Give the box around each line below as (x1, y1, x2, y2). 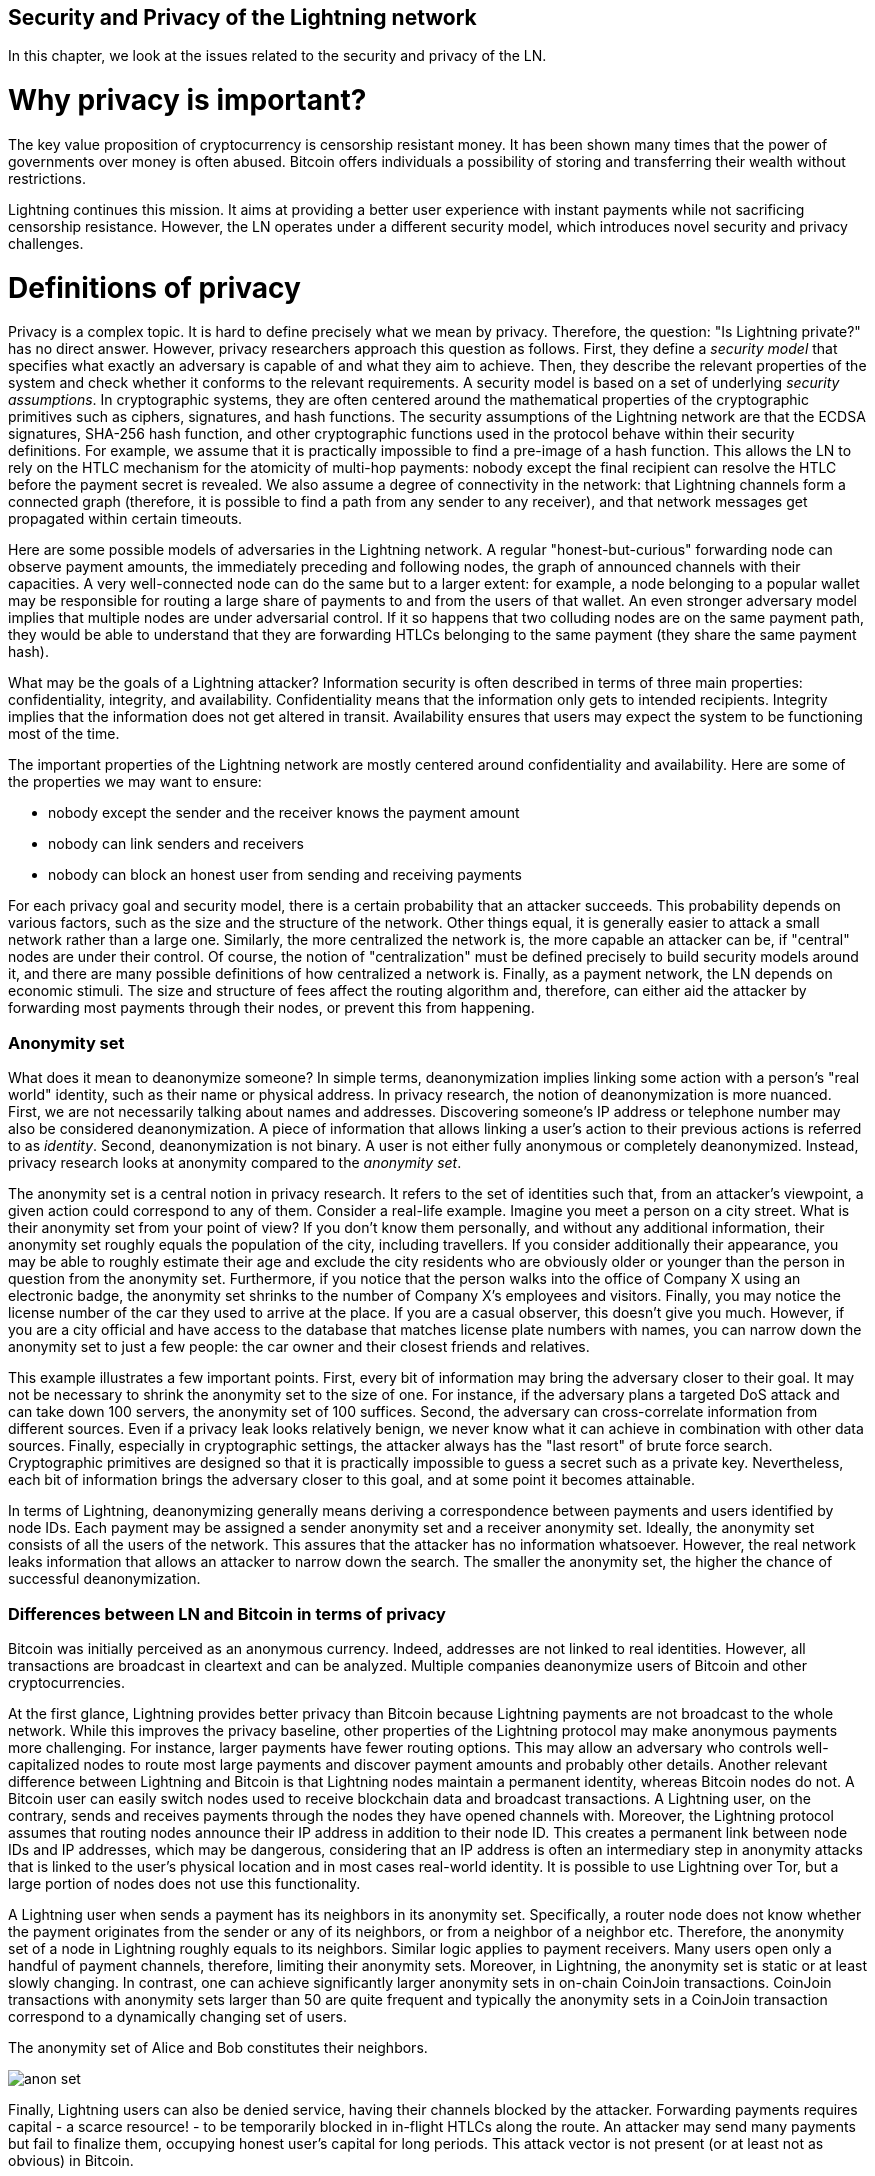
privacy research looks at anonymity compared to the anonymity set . (8, 1154, 462, 1172)
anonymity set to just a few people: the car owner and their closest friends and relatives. (8, 1338, 590, 1356)
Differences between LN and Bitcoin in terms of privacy (8, 1603, 446, 1624)
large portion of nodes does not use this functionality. (8, 1874, 361, 1892)
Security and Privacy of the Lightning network (8, 5, 477, 30)
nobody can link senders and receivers (48, 835, 304, 853)
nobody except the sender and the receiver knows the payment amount (48, 804, 520, 822)
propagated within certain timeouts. (8, 510, 243, 528)
